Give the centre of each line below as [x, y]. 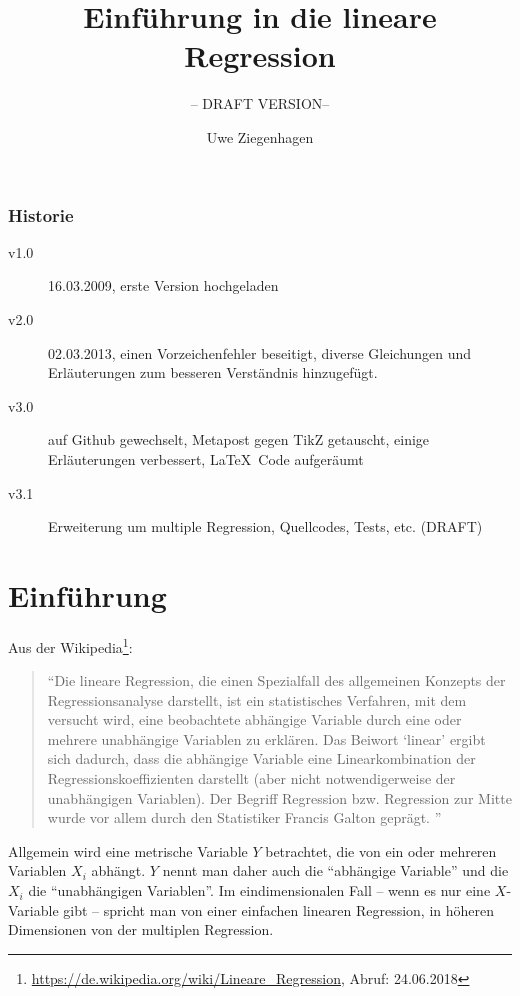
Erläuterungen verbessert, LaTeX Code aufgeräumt [206, 458]
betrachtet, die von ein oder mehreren [381, 850]
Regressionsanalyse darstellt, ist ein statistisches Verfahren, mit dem [257, 699]
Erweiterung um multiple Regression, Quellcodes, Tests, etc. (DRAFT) [265, 526]
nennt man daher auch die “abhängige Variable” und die [335, 870]
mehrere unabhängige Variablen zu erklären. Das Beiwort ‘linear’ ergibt [266, 738]
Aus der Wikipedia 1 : [70, 645]
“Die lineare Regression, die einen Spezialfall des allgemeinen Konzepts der [276, 680]
